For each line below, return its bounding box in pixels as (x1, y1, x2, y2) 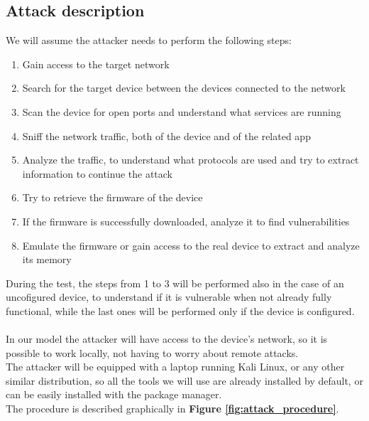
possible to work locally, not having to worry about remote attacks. (6, 345, 299, 360)
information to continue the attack (22, 166, 173, 181)
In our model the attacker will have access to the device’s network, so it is (6, 331, 328, 346)
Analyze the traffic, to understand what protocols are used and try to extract (22, 152, 359, 167)
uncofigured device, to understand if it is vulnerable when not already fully (6, 289, 332, 304)
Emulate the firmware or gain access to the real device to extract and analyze (22, 238, 360, 252)
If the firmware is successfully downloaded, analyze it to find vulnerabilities (22, 213, 350, 228)
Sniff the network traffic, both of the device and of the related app (22, 128, 311, 143)
